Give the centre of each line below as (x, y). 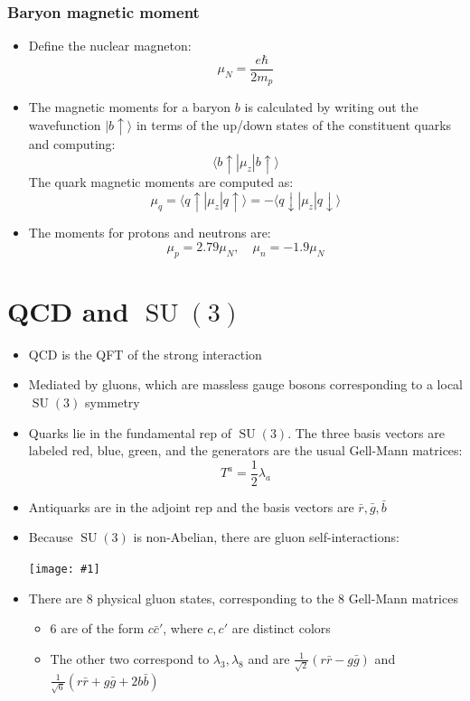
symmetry (112, 402)
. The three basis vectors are (366, 432)
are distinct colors (281, 628)
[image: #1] (64, 569)
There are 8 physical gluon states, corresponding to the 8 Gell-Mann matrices (243, 598)
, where (183, 628)
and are (269, 658)
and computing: (72, 144)
